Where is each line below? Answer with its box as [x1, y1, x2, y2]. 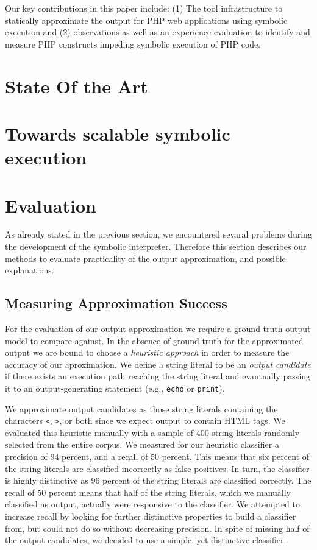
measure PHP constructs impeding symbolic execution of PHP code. [5, 37, 261, 50]
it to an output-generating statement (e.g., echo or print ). [5, 381, 225, 394]
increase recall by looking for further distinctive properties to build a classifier [5, 510, 296, 523]
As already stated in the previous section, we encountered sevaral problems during [5, 228, 312, 241]
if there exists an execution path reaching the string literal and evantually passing [5, 370, 311, 383]
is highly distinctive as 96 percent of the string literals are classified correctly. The [5, 474, 312, 487]
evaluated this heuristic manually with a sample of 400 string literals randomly [5, 426, 300, 439]
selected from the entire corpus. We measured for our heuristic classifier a [5, 438, 279, 451]
